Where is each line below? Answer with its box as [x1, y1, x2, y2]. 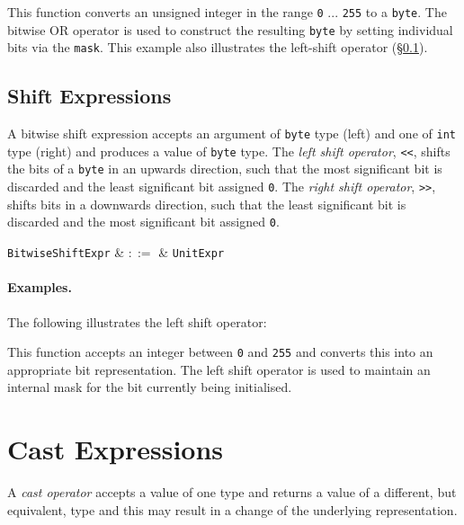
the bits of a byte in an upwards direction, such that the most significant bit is [7, 159, 442, 178]
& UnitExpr [158, 243, 225, 262]
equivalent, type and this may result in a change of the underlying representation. [7, 500, 458, 519]
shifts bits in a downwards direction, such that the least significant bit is [7, 194, 406, 213]
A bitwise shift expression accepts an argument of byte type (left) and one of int [7, 124, 456, 143]
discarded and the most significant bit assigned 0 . [7, 212, 280, 231]
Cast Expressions [7, 431, 224, 467]
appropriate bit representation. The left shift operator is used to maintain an [7, 360, 431, 378]
